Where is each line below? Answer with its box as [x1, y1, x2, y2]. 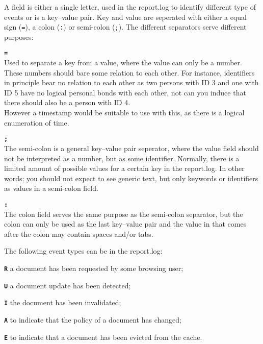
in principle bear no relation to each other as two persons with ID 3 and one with [4, 77, 259, 88]
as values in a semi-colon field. [4, 183, 98, 193]
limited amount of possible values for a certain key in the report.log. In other [4, 163, 245, 174]
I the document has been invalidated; [4, 297, 121, 308]
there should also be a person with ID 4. [4, 97, 130, 108]
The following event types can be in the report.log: [4, 245, 163, 256]
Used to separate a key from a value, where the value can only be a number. [4, 57, 242, 68]
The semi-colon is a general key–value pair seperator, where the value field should [4, 142, 259, 153]
